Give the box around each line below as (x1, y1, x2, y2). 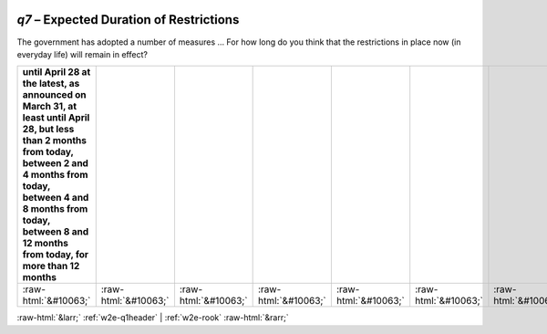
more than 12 (22, 260, 80, 273)
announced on (22, 89, 87, 101)
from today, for (22, 248, 89, 261)
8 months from (22, 203, 88, 215)
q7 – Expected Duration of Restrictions (16, 12, 240, 27)
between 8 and (22, 225, 89, 238)
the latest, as (22, 78, 80, 90)
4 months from (22, 169, 88, 182)
